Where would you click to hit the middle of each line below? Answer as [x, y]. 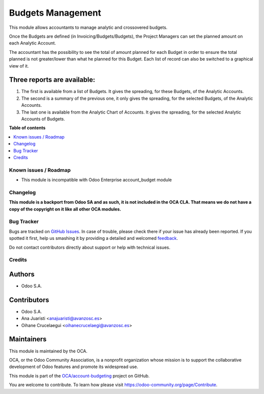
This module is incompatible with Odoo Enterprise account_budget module [97, 180]
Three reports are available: [52, 80]
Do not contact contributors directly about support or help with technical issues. [90, 247]
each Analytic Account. [33, 43]
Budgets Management [55, 13]
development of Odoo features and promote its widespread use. [74, 367]
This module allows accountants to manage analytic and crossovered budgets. [88, 27]
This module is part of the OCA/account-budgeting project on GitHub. [79, 376]
